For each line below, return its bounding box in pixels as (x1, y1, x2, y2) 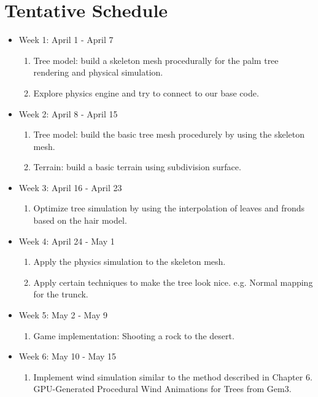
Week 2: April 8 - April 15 (18, 107, 118, 120)
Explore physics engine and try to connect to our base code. (33, 86, 259, 99)
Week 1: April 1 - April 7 (18, 33, 114, 46)
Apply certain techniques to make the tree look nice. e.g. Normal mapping (33, 275, 313, 288)
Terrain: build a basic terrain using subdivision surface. (33, 160, 241, 173)
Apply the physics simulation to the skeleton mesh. (33, 255, 226, 268)
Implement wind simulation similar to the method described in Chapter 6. (33, 370, 312, 383)
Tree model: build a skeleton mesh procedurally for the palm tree (33, 53, 279, 66)
